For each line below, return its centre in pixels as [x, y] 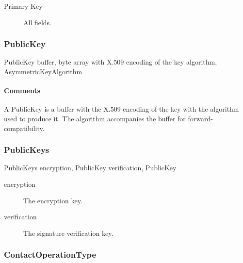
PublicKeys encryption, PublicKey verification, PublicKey [90, 168]
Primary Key [23, 6]
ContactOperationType [50, 255]
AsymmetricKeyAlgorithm [43, 71]
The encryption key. [53, 200]
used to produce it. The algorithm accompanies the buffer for [95, 118]
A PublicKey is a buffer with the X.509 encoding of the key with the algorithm [121, 109]
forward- [200, 118]
